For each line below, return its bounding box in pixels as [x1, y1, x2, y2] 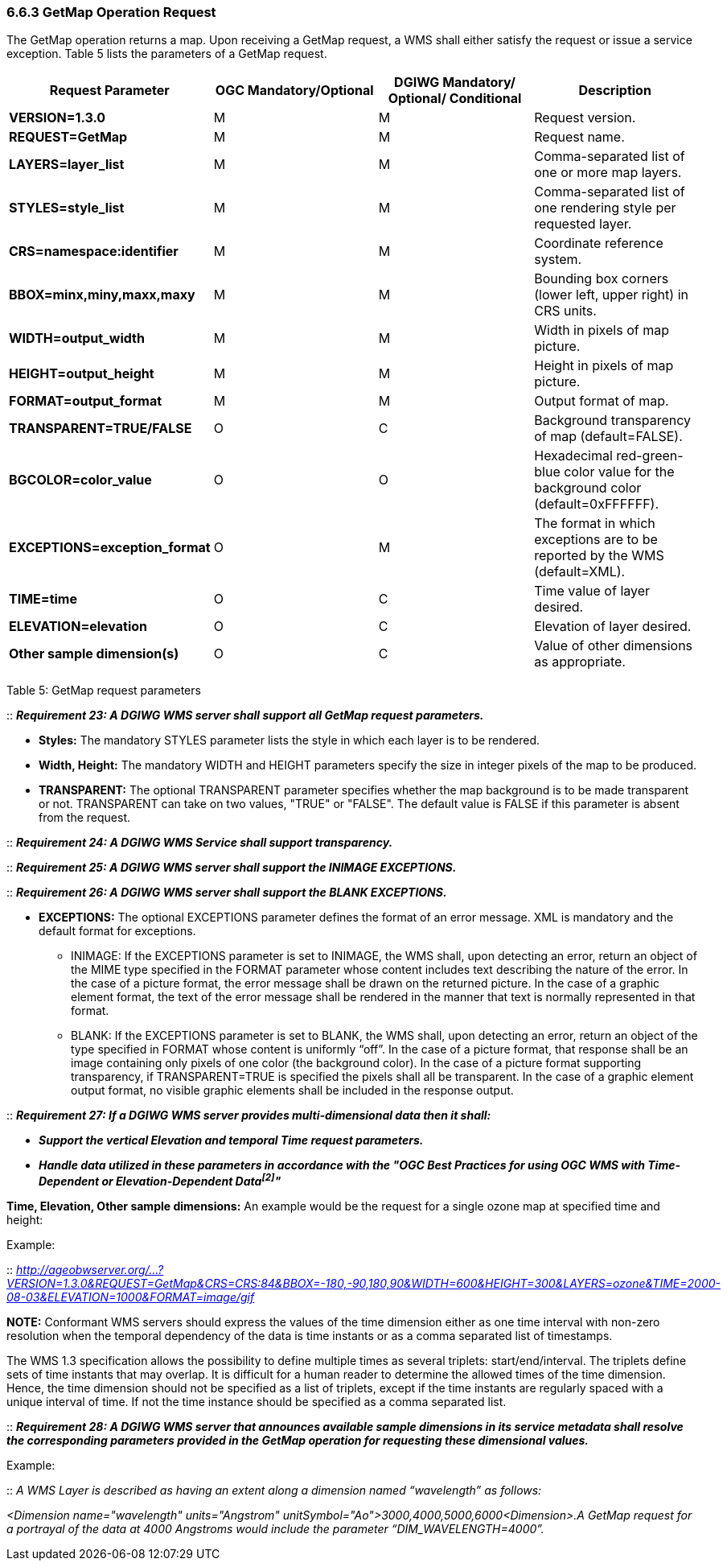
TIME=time [9, 591, 77, 608]
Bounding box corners [534, 270, 669, 287]
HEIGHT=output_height [9, 365, 154, 382]
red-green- [616, 447, 684, 464]
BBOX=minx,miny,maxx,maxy [9, 287, 195, 303]
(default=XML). [534, 563, 626, 580]
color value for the [564, 464, 675, 480]
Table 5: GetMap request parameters [6, 683, 201, 698]
